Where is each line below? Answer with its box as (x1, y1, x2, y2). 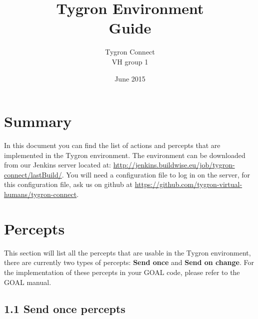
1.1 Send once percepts (4, 301, 125, 316)
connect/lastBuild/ (4, 169, 62, 179)
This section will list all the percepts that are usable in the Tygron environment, (4, 247, 251, 257)
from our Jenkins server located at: (4, 159, 111, 170)
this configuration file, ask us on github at (4, 179, 132, 189)
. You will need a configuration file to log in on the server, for (61, 169, 250, 179)
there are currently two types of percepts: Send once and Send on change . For (4, 257, 254, 267)
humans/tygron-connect (4, 189, 77, 199)
